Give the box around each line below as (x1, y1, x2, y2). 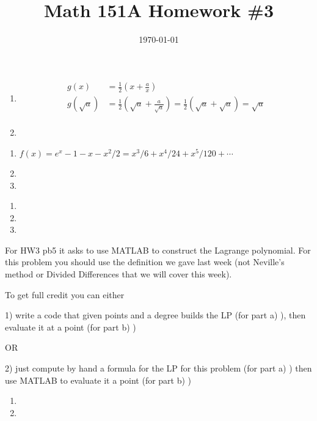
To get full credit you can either (5, 288, 125, 301)
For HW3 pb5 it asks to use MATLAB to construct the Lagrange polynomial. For (5, 243, 311, 256)
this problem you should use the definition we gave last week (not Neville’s (5, 255, 285, 268)
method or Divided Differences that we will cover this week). (5, 268, 232, 280)
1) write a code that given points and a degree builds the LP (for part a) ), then (5, 309, 306, 321)
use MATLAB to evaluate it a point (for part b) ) (5, 373, 192, 386)
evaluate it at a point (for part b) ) (5, 320, 136, 333)
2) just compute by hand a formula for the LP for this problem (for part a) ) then (5, 362, 312, 375)
